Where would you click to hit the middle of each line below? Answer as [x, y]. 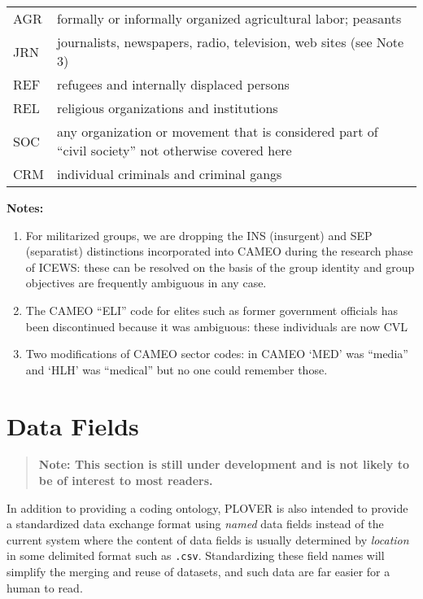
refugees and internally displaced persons [173, 84]
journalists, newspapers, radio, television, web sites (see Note [231, 42]
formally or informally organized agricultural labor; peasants [229, 18]
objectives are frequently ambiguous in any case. [146, 283]
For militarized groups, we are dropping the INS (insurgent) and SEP [199, 235]
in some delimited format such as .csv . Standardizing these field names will [196, 555]
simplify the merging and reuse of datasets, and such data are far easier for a [198, 572]
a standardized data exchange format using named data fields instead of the [195, 524]
